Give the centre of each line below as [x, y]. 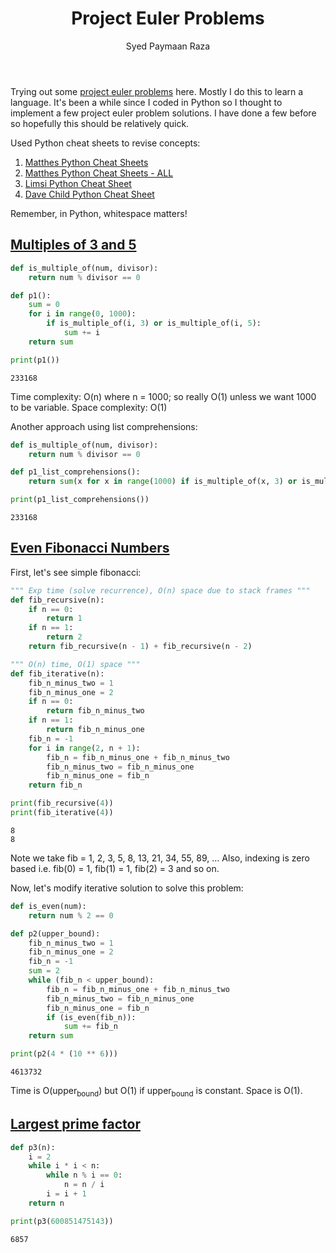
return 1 [64, 618]
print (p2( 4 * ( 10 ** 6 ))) [64, 1054]
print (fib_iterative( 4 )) [62, 813]
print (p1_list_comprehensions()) [80, 500]
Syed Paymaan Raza [168, 46]
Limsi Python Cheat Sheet [78, 183]
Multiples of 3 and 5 [73, 245]
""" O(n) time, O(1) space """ [75, 664]
